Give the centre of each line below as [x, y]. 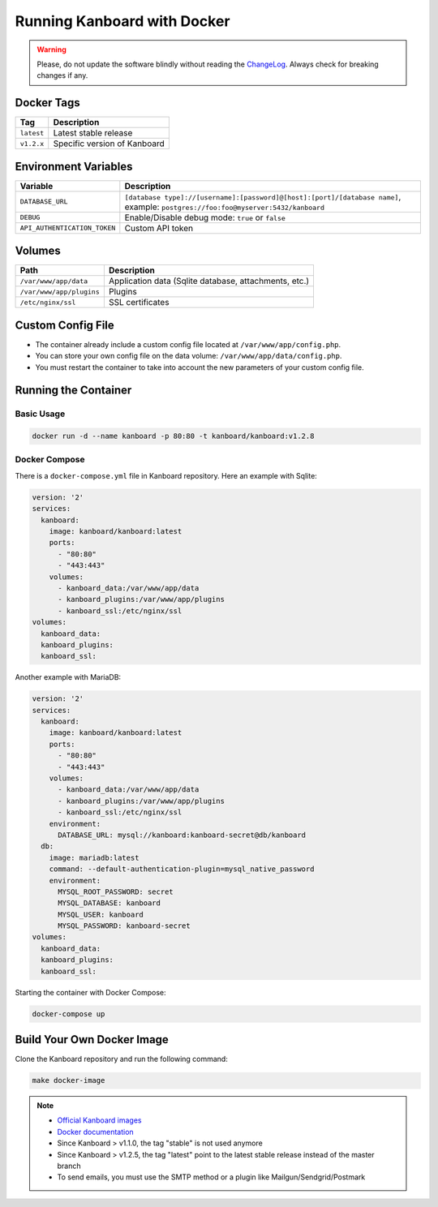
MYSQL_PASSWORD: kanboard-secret [124, 926]
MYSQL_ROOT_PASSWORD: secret [116, 891]
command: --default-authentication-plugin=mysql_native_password [182, 869]
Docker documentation [95, 1132]
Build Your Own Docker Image [92, 1039]
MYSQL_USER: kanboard [101, 914]
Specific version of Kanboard [109, 144]
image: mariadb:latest [94, 857]
